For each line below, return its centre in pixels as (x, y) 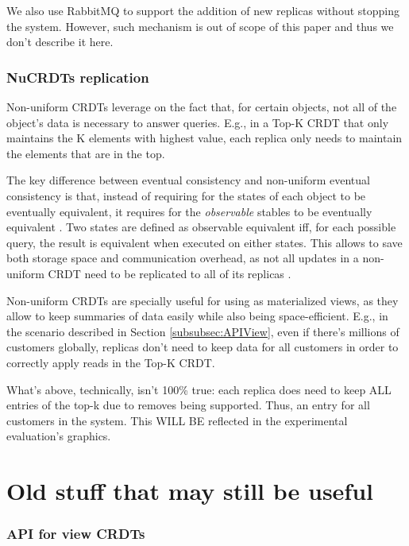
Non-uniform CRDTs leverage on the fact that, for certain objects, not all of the (202, 106)
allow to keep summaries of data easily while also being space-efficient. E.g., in (197, 316)
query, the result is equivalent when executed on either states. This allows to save (204, 242)
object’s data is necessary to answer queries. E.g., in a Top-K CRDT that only (198, 122)
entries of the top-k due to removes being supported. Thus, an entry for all (188, 405)
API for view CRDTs (76, 534)
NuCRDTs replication (78, 77)
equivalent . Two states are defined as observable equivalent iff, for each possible (201, 227)
